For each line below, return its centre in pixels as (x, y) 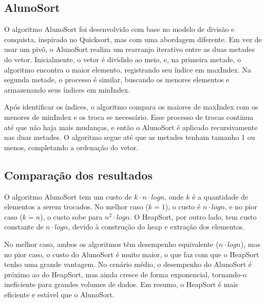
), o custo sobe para (71, 216)
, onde (174, 196)
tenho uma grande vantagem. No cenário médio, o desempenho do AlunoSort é (128, 264)
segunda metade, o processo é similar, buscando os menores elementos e (117, 79)
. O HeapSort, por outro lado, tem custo (193, 216)
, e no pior (241, 207)
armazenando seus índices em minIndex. (67, 89)
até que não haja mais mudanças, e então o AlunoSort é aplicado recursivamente (131, 127)
